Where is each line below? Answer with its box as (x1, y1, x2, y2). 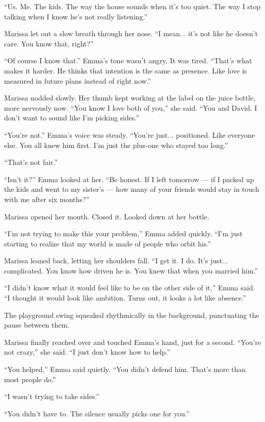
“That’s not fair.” (4, 157, 58, 167)
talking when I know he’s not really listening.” (4, 11, 148, 21)
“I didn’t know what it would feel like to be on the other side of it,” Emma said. (4, 282, 255, 293)
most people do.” (4, 374, 56, 384)
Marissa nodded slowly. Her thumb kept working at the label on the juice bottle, (4, 92, 256, 103)
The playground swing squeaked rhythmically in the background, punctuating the (4, 309, 259, 320)
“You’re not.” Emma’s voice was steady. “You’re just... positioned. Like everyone (4, 129, 255, 140)
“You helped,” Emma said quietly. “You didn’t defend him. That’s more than (4, 364, 246, 375)
